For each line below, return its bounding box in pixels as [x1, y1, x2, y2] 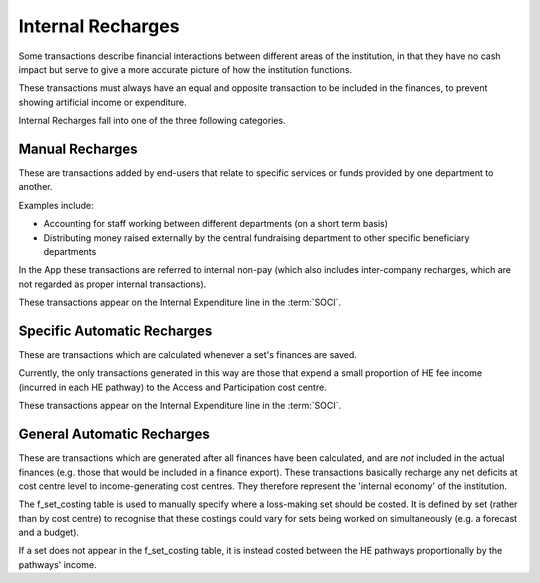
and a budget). [18, 526, 80, 539]
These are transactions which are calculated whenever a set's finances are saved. [18, 349, 357, 361]
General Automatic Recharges [18, 426, 210, 443]
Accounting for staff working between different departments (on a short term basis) [43, 218, 389, 230]
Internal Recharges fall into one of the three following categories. [18, 115, 286, 127]
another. [18, 181, 53, 193]
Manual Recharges [18, 140, 139, 157]
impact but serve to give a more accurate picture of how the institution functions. [18, 63, 353, 75]
